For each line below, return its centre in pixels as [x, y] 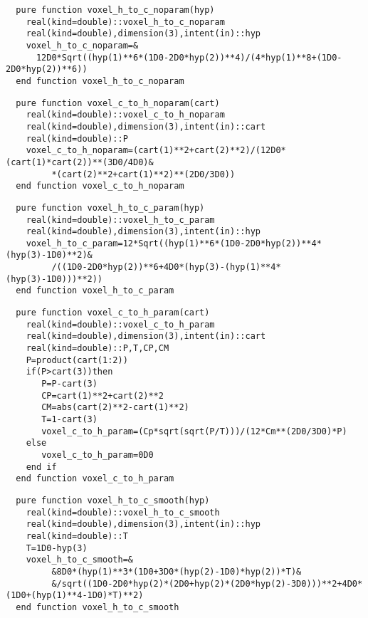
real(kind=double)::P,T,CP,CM [98, 349]
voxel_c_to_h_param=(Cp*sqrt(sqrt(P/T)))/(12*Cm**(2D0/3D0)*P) [194, 431]
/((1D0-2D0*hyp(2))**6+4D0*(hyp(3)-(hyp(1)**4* [166, 267]
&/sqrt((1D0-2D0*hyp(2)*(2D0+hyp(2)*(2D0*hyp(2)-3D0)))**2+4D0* [207, 583]
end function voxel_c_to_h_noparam [100, 186]
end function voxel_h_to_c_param [95, 291]
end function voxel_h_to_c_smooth [98, 607]
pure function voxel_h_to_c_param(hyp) [110, 208]
